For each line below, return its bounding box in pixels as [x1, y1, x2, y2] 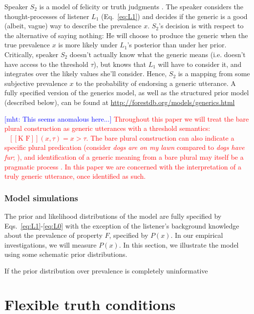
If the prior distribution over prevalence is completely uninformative [4, 265, 208, 275]
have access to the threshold [4, 59, 88, 69]
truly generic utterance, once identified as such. [4, 171, 146, 181]
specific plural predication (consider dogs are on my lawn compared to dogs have [4, 142, 245, 152]
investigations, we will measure [4, 239, 97, 250]
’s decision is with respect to [159, 21, 244, 31]
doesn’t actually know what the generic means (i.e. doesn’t [69, 49, 246, 59]
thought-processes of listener [4, 11, 89, 21]
